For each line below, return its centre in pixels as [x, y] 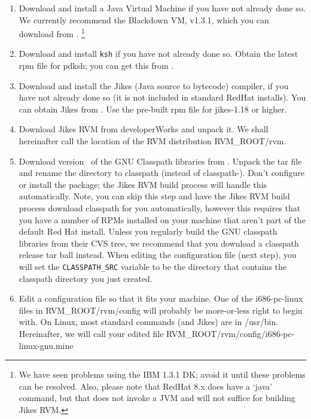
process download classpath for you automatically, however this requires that [160, 208]
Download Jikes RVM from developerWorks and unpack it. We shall [144, 129]
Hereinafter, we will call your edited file [91, 334]
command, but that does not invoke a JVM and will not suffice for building [157, 398]
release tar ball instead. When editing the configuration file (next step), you [158, 255]
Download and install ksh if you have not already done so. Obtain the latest [158, 54]
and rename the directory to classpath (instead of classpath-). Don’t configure [161, 173]
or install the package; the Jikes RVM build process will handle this [143, 184]
